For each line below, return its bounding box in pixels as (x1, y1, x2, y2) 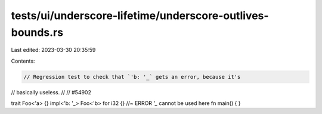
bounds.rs (11, 26, 64, 39)
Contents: (11, 57, 35, 64)
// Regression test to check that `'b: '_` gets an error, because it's (23, 73, 241, 80)
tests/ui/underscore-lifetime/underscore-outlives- (11, 9, 269, 22)
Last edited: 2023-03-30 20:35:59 (11, 47, 96, 54)
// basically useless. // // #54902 (11, 88, 92, 95)
